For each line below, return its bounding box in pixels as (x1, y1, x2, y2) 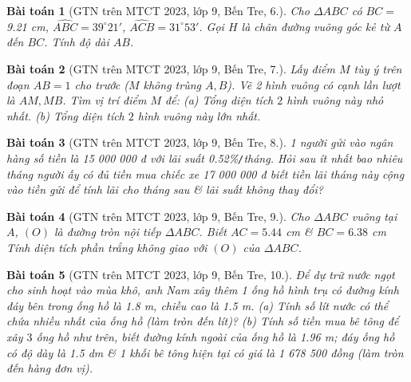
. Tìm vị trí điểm (62, 92, 147, 108)
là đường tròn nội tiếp (53, 223, 161, 240)
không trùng (143, 76, 201, 93)
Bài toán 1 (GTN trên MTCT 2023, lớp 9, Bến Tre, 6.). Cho (6, 2, 310, 18)
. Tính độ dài (44, 33, 109, 50)
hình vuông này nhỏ (287, 92, 384, 108)
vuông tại (351, 207, 397, 224)
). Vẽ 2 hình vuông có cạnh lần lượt (227, 76, 401, 93)
